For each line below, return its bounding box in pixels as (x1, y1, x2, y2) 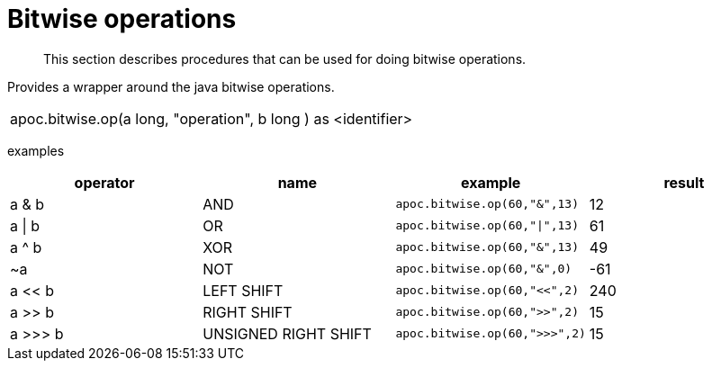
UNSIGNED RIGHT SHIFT (203, 324, 372, 343)
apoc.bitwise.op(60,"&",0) (395, 262, 572, 276)
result (663, 173, 705, 192)
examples (7, 142, 65, 158)
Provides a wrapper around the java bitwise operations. (7, 78, 335, 94)
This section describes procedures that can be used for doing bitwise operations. (43, 50, 527, 67)
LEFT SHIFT (203, 281, 284, 300)
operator (74, 173, 135, 192)
